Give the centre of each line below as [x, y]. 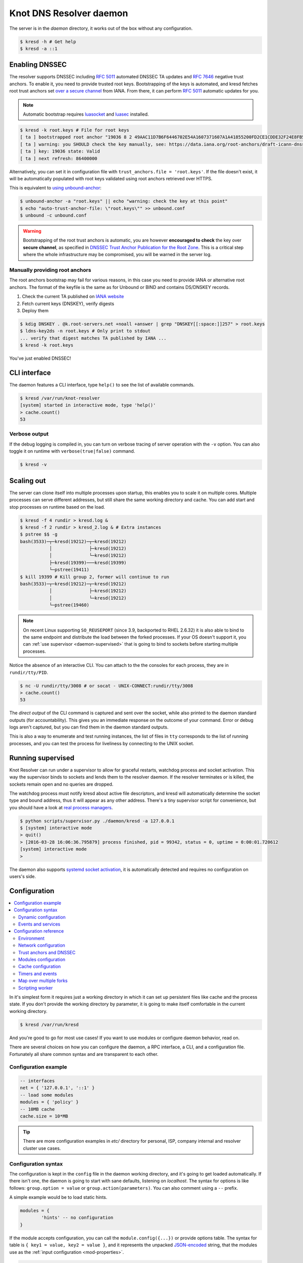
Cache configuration [40, 966]
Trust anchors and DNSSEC [47, 952]
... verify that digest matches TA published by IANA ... [93, 338]
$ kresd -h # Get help [48, 41]
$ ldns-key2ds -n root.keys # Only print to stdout [85, 331]
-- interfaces [37, 1081]
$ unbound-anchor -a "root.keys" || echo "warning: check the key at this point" [124, 201]
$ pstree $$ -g [39, 535]
